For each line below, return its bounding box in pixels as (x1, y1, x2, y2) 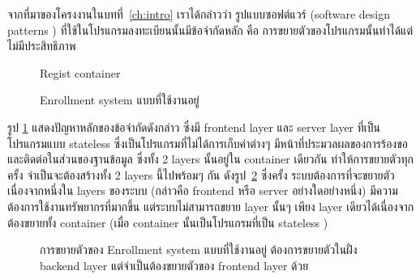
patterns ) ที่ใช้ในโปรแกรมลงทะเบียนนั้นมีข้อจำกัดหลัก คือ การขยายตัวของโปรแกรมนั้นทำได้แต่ (7, 21, 413, 38)
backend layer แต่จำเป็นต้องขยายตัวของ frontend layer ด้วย (40, 256, 309, 273)
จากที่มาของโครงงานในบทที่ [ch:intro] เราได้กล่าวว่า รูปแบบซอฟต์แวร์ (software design (7, 6, 391, 22)
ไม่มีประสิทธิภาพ (7, 37, 76, 54)
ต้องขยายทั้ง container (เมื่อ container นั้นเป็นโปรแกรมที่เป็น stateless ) (7, 213, 328, 230)
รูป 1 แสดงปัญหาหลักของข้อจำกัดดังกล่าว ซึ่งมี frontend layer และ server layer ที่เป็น (7, 118, 381, 135)
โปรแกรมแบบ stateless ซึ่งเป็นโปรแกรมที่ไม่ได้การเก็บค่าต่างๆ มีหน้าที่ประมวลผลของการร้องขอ (7, 134, 409, 151)
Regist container (40, 64, 121, 81)
